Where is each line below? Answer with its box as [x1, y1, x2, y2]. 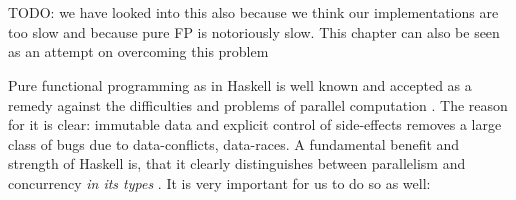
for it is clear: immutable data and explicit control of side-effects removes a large [8, 114, 502, 135]
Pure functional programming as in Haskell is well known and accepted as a [8, 74, 472, 95]
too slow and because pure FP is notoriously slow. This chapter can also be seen [8, 21, 500, 42]
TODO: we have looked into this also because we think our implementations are [8, 2, 499, 23]
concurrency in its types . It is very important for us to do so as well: [8, 172, 431, 193]
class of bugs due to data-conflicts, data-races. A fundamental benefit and [8, 133, 460, 154]
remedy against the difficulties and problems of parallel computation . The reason [8, 94, 508, 115]
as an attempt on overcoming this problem [8, 41, 269, 62]
